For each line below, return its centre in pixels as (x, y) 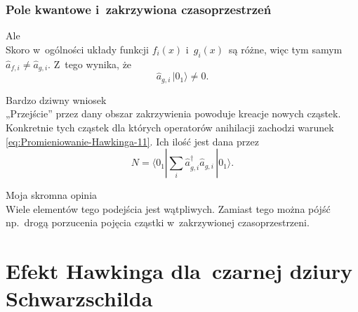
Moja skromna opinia (52, 195)
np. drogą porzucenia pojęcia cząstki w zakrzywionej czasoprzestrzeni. (158, 222)
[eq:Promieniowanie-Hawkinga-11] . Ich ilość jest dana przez (132, 141)
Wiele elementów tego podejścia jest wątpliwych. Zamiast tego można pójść (168, 208)
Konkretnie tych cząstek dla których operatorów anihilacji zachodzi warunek (170, 127)
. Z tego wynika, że (90, 64)
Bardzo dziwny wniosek (56, 99)
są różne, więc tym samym (286, 49)
